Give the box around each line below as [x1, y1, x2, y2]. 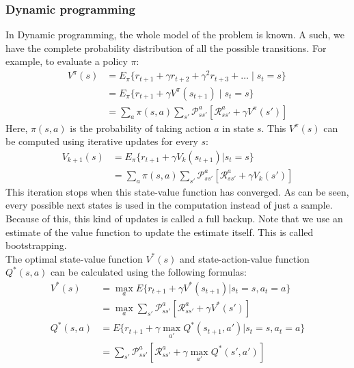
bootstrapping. [5, 238, 67, 252]
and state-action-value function [179, 251, 310, 265]
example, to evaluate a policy [5, 54, 128, 68]
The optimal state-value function [5, 251, 143, 265]
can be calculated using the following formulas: [51, 265, 247, 279]
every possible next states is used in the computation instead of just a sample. [5, 198, 333, 212]
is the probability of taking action [70, 120, 211, 135]
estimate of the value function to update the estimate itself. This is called [5, 224, 314, 239]
